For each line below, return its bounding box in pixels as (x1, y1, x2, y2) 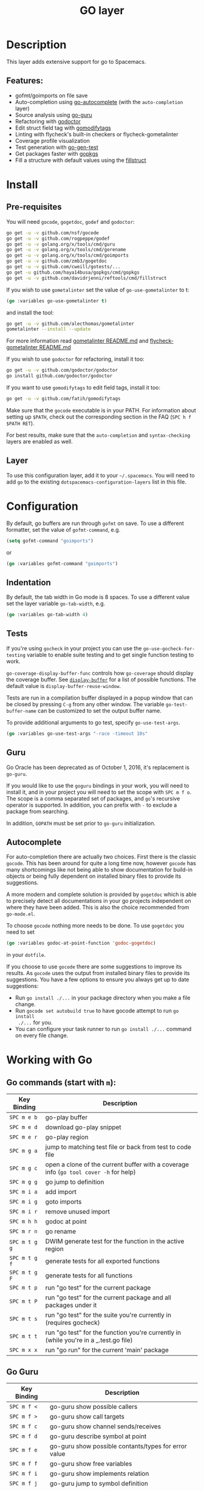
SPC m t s (9, 1315, 38, 1322)
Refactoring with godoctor (15, 117, 81, 125)
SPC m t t (9, 1333, 38, 1340)
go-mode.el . (6, 910, 35, 917)
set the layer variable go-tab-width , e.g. (6, 600, 106, 607)
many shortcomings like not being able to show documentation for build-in (6, 866, 193, 874)
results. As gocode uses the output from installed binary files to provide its (6, 970, 190, 977)
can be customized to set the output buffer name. (37, 707, 162, 714)
